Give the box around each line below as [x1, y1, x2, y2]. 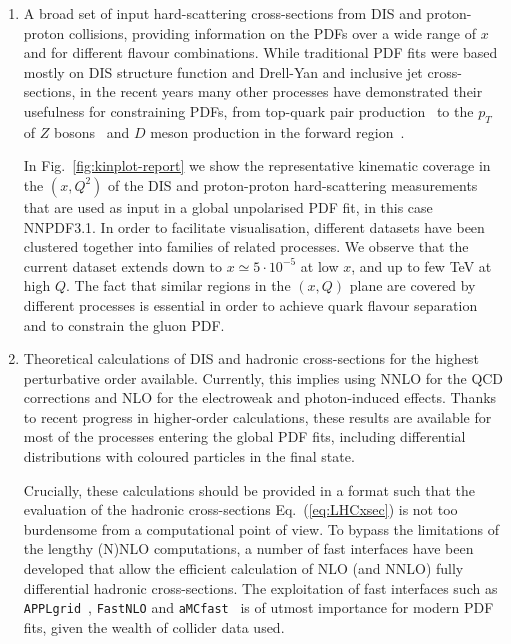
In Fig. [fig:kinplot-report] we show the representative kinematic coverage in [23, 155, 491, 176]
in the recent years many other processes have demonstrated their [79, 81, 483, 102]
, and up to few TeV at [351, 255, 492, 276]
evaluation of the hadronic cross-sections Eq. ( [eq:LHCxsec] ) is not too [23, 499, 458, 520]
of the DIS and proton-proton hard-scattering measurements [108, 174, 478, 195]
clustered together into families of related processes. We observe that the [23, 236, 469, 257]
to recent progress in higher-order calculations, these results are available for [23, 406, 492, 427]
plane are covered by [349, 275, 476, 296]
